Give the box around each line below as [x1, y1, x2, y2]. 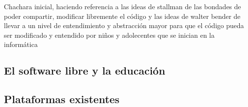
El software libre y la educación [4, 63, 165, 78]
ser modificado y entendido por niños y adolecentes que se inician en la [4, 30, 215, 40]
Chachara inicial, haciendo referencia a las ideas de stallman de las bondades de [4, 1, 241, 11]
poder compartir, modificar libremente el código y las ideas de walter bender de [4, 11, 241, 21]
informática [4, 39, 38, 49]
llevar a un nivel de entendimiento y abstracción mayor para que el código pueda [4, 20, 244, 31]
